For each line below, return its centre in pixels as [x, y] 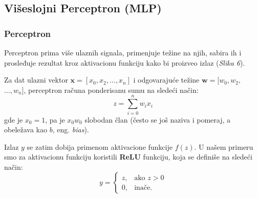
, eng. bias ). [71, 130]
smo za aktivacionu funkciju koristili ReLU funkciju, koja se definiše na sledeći [128, 157]
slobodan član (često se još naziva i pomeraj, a [158, 119]
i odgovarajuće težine [166, 80]
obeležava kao [26, 130]
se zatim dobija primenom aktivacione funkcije [100, 146]
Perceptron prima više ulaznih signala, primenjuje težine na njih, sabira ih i [123, 52]
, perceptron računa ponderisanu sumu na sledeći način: [111, 90]
